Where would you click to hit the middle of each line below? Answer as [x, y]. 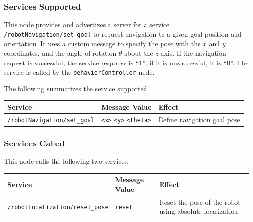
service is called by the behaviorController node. [79, 72]
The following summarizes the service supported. [77, 88]
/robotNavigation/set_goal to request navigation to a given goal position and [123, 34]
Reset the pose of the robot [200, 201]
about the [139, 53]
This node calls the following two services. [66, 161]
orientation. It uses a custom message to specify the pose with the [102, 43]
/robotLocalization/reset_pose [58, 207]
